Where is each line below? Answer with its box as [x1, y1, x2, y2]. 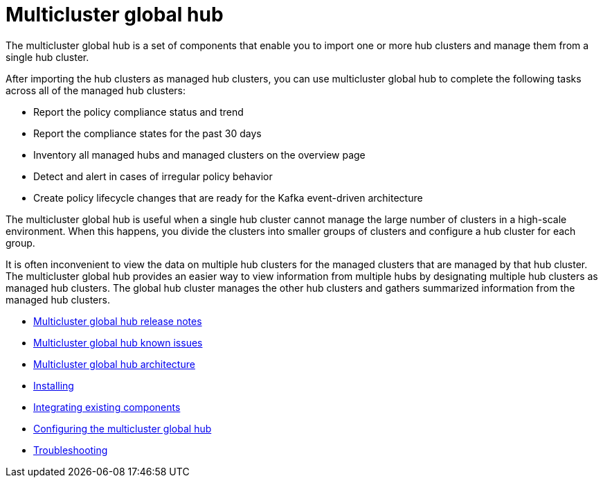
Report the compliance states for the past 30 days [33, 127, 262, 139]
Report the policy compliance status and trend [33, 105, 244, 118]
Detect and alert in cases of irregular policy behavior [33, 170, 273, 182]
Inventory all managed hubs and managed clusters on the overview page [33, 148, 366, 161]
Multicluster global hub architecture [33, 358, 195, 370]
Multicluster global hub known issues [33, 336, 203, 349]
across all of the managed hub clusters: [6, 84, 186, 96]
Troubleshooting [33, 444, 108, 456]
